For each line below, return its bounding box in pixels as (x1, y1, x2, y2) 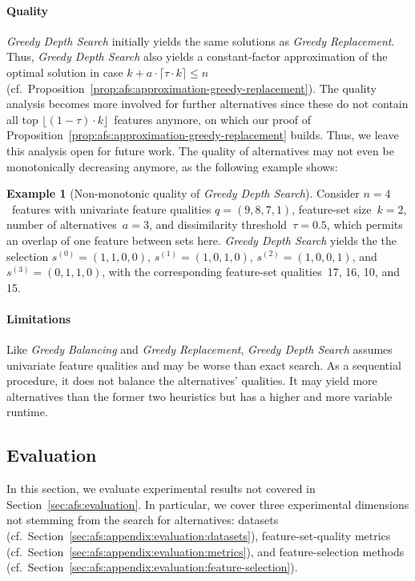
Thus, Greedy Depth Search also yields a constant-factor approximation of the (6, 48, 388, 65)
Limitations (6, 310, 71, 327)
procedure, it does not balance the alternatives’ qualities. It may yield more (6, 372, 377, 389)
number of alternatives (6, 216, 117, 233)
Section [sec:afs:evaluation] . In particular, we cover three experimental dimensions (6, 495, 409, 512)
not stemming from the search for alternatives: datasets (6, 511, 279, 528)
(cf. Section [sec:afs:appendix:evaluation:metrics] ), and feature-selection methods (6, 543, 405, 559)
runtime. (6, 403, 48, 420)
